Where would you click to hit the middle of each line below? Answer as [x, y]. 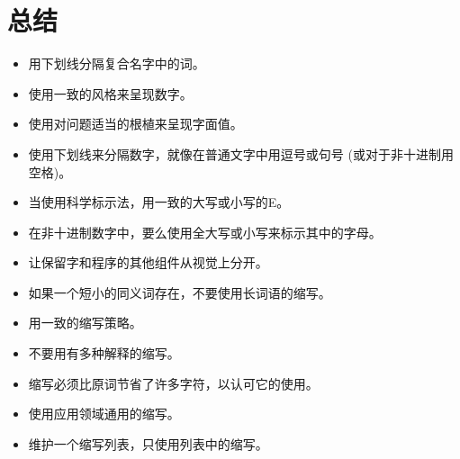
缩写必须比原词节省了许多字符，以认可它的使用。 [173, 383]
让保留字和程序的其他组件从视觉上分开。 [148, 262]
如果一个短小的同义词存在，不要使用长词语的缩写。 [180, 292]
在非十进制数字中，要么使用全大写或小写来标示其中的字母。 [205, 232]
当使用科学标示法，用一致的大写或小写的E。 [159, 202]
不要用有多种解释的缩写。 [104, 353]
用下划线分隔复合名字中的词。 [117, 63]
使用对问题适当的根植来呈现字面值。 [135, 124]
